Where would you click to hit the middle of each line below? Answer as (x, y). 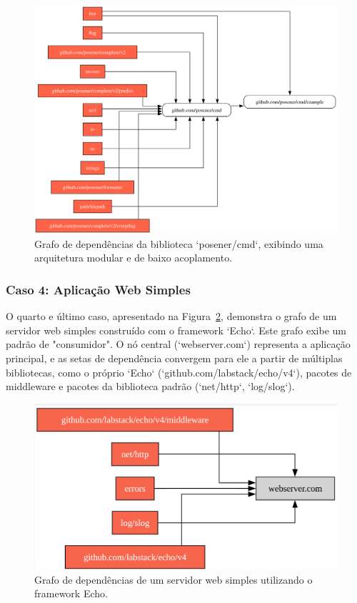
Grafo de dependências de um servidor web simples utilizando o (174, 579)
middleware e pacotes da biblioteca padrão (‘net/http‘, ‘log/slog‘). (150, 386)
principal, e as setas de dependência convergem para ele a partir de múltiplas (174, 358)
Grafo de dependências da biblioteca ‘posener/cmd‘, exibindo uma (179, 243)
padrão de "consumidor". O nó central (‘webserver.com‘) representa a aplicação (178, 344)
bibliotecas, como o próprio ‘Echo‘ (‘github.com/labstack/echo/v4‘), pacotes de (179, 372)
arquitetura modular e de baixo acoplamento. (134, 258)
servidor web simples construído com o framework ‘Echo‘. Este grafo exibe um (176, 330)
